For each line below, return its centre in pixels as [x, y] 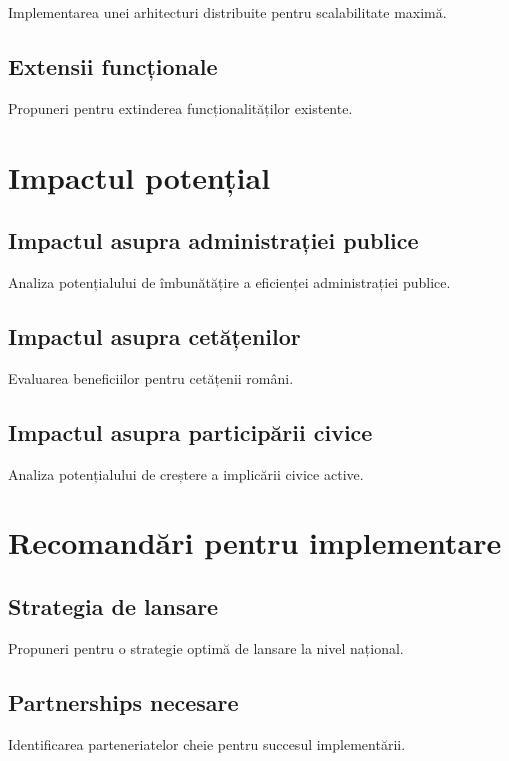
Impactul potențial [139, 176]
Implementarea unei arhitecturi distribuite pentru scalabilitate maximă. [227, 12]
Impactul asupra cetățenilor [154, 335]
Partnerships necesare [123, 701]
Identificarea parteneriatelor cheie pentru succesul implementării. [207, 743]
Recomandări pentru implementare [255, 542]
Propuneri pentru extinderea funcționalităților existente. [180, 107]
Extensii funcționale [113, 65]
